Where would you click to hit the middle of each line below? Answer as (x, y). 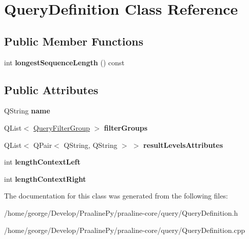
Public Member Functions (74, 41)
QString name (27, 111)
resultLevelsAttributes (183, 145)
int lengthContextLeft (42, 162)
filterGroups (126, 127)
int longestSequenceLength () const (64, 62)
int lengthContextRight (45, 178)
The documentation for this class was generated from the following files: (116, 196)
